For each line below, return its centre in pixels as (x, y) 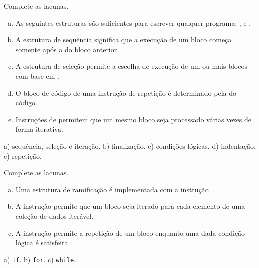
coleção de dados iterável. (55, 215)
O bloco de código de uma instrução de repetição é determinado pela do (126, 93)
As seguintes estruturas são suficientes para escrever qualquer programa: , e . (133, 23)
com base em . (37, 76)
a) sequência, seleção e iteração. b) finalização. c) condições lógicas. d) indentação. (130, 145)
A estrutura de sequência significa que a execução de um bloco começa (124, 40)
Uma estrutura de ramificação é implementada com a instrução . (114, 189)
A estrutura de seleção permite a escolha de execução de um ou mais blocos (131, 66)
